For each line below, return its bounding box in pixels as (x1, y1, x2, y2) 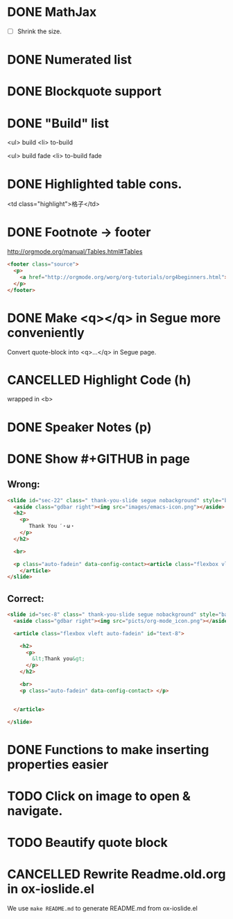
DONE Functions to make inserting (7, 741, 209, 757)
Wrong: (7, 479, 40, 490)
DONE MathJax (7, 4, 97, 20)
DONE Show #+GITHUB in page (7, 451, 191, 467)
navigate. (7, 802, 63, 818)
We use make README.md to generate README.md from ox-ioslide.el (7, 904, 198, 913)
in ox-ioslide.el (7, 882, 95, 897)
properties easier (7, 757, 109, 772)
